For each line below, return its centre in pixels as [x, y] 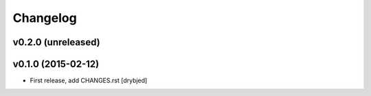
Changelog [45, 18]
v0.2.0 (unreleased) [56, 42]
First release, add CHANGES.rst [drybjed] [89, 81]
